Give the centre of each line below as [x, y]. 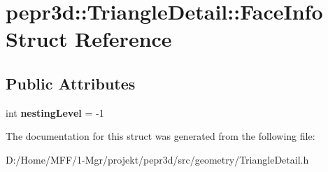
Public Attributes [71, 83]
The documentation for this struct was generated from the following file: [161, 136]
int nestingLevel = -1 [55, 112]
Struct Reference [89, 39]
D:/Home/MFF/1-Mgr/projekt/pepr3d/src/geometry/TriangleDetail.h [157, 159]
